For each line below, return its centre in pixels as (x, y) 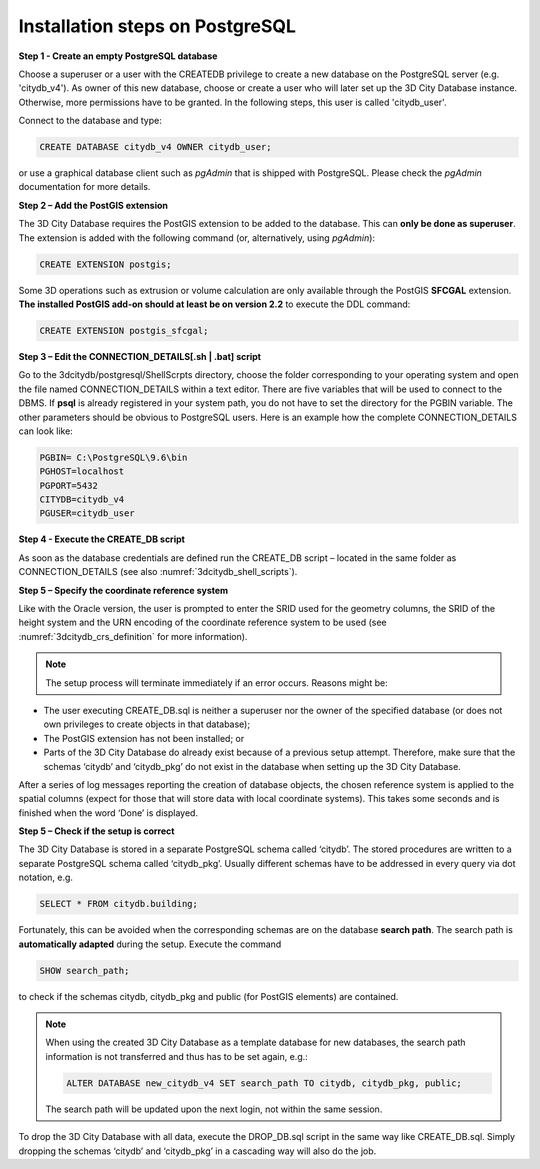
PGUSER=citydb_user (87, 513)
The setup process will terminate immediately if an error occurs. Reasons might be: (217, 682)
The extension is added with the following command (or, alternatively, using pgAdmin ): (196, 237)
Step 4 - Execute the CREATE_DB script (101, 539)
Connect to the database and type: (90, 121)
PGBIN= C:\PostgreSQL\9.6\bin (113, 457)
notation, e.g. (46, 877)
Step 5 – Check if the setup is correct (96, 831)
